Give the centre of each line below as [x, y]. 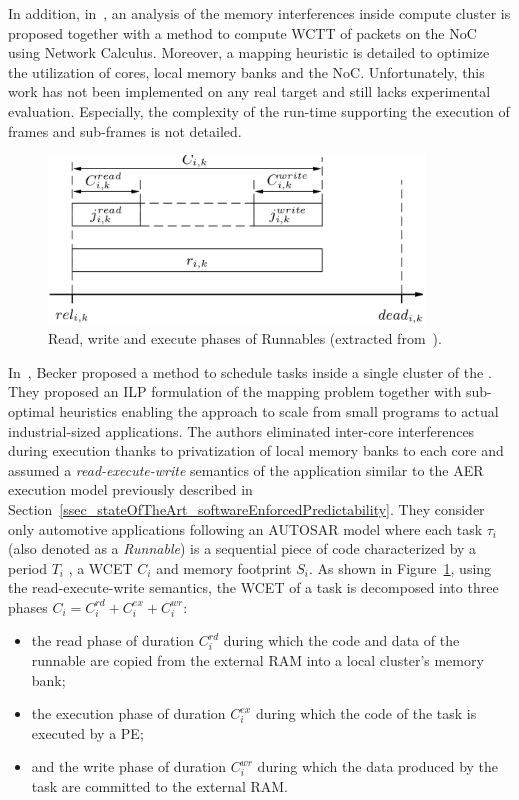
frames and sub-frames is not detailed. [125, 130]
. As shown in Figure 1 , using [400, 567]
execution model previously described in [130, 489]
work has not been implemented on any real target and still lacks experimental [249, 91]
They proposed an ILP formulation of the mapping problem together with [235, 391]
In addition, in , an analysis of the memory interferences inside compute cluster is [259, 13]
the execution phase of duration [128, 713]
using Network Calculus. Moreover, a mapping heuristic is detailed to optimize [249, 52]
